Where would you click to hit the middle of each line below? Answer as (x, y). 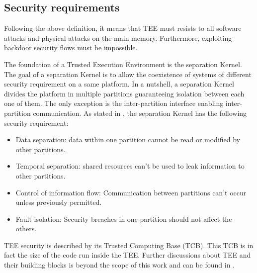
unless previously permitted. (59, 202)
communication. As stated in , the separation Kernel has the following (140, 113)
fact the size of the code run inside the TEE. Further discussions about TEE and (128, 255)
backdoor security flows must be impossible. (71, 47)
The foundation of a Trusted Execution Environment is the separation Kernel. (123, 64)
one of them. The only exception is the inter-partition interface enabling (114, 103)
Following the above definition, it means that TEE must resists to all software (123, 28)
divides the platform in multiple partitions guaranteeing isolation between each (124, 93)
